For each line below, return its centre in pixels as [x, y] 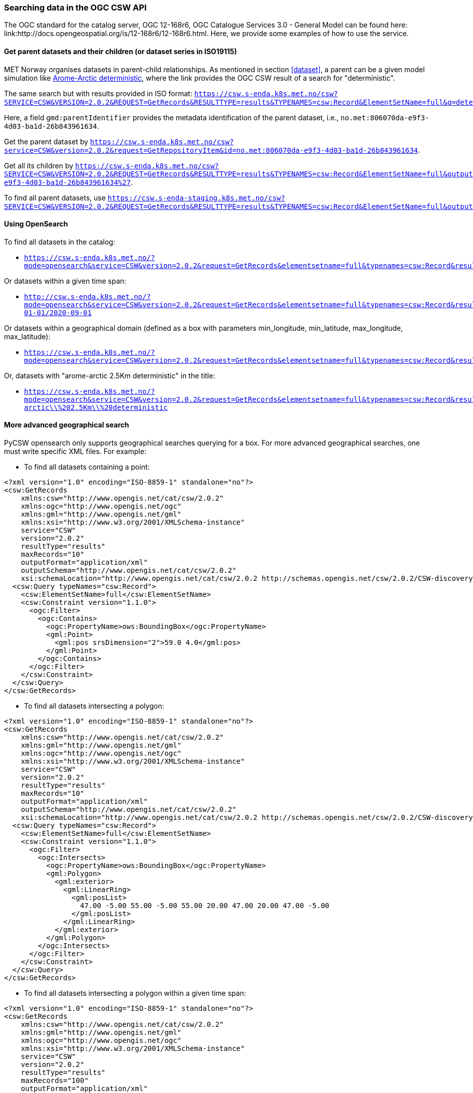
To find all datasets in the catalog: [60, 242]
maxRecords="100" [55, 1081]
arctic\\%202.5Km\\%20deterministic [96, 407]
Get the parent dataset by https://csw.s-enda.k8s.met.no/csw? [119, 141]
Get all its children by [39, 165]
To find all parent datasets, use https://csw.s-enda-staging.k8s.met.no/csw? [145, 197]
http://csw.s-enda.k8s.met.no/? [87, 296]
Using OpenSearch [36, 224]
